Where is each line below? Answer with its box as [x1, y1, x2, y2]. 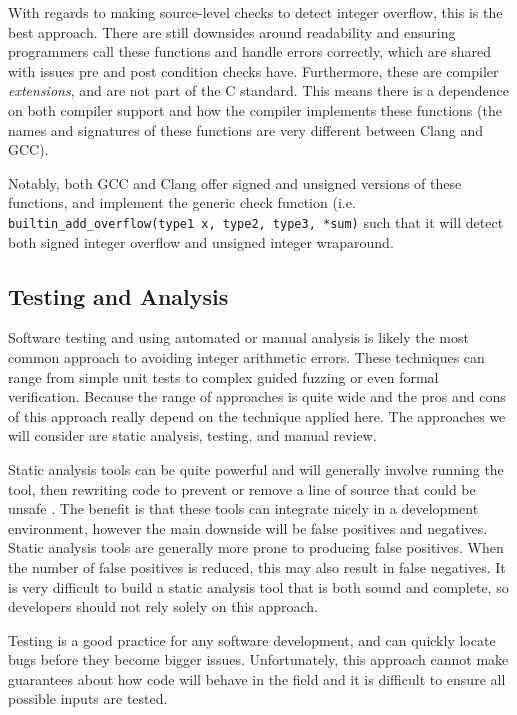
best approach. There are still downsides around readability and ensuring [8, 21, 456, 42]
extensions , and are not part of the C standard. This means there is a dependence [8, 80, 510, 101]
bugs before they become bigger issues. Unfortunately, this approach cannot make [8, 649, 509, 670]
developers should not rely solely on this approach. [8, 596, 319, 617]
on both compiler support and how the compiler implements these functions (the [8, 99, 502, 120]
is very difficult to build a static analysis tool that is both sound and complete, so [8, 576, 509, 597]
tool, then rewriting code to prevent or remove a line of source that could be [8, 478, 476, 499]
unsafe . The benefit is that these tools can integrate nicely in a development [8, 498, 479, 519]
